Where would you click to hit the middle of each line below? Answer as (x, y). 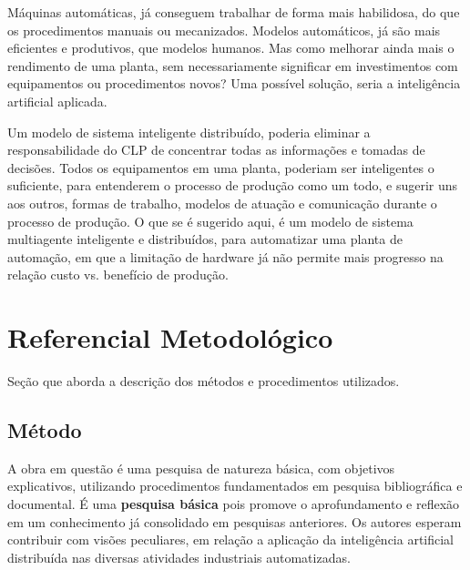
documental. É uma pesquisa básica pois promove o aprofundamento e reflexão (234, 504)
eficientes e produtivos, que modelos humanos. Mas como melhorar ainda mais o (231, 48)
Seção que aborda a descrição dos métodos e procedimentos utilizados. (204, 381)
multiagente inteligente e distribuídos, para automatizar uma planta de (205, 239)
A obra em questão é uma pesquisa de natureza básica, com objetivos (201, 468)
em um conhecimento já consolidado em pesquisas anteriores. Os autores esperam (235, 521)
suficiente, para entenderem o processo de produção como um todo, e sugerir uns (233, 185)
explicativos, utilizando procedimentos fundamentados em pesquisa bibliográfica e (235, 486)
